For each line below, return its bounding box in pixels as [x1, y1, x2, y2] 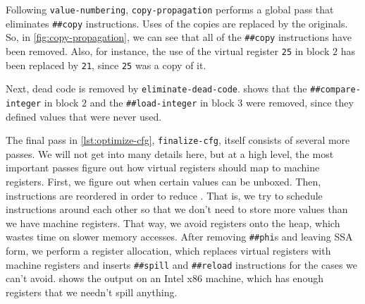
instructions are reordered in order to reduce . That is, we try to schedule [6, 188, 323, 202]
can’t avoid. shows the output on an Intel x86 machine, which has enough [6, 271, 323, 286]
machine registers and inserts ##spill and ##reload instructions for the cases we [6, 257, 358, 272]
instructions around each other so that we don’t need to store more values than [6, 202, 348, 217]
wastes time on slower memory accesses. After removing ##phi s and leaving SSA [6, 229, 353, 244]
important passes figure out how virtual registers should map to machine [6, 160, 320, 175]
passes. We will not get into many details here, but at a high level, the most [6, 146, 334, 161]
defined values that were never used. [6, 109, 162, 123]
